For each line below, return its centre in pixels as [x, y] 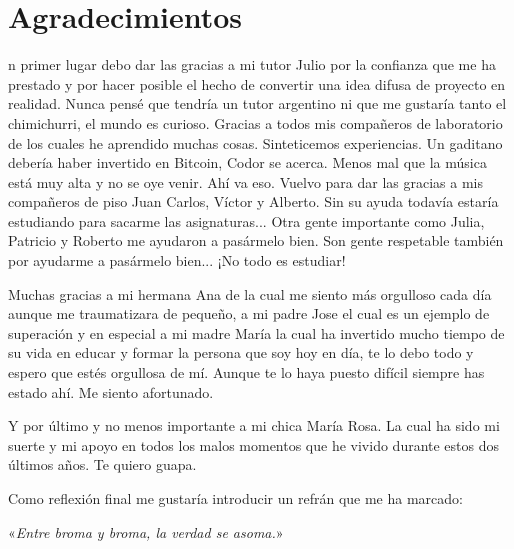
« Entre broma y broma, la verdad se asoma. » [146, 531]
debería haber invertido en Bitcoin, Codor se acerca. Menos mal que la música [247, 162]
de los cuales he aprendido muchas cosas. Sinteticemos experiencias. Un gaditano [255, 142]
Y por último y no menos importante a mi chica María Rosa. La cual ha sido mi [254, 425]
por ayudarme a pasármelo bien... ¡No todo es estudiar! [177, 260]
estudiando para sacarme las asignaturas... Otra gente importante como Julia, [246, 220]
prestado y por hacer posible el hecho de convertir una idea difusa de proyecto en [257, 83]
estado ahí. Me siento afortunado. [111, 391]
